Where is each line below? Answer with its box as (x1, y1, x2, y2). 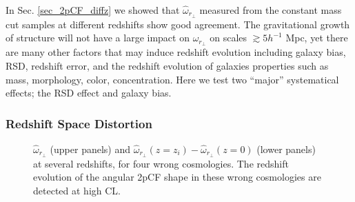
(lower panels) (256, 141, 316, 156)
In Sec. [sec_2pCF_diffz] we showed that (6, 3, 180, 17)
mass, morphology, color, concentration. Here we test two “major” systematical (6, 72, 339, 86)
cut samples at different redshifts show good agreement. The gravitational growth (6, 17, 350, 31)
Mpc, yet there (285, 30, 348, 45)
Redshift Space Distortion (6, 114, 152, 132)
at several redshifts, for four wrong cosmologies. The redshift (33, 156, 289, 170)
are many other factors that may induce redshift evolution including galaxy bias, (6, 45, 346, 59)
